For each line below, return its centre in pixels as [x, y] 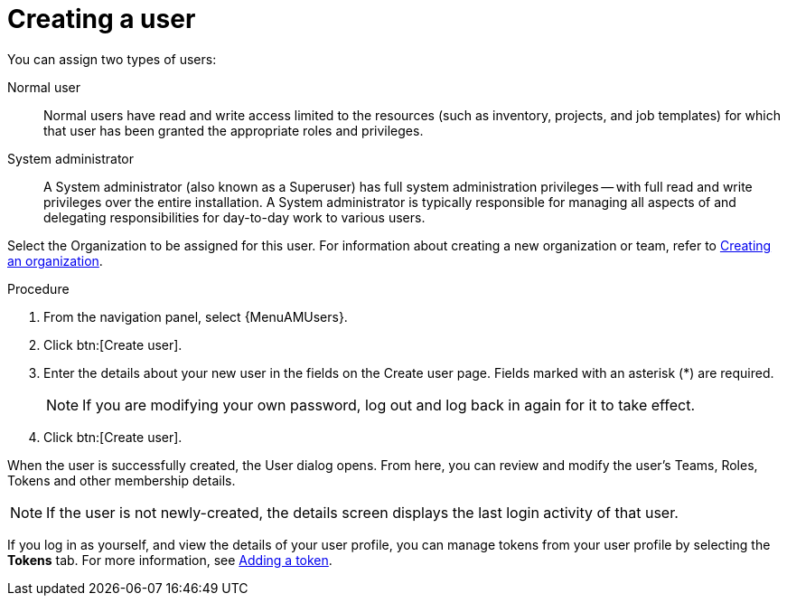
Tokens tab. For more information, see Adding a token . [170, 560]
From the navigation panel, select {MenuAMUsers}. [196, 316]
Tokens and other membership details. [122, 480]
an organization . [55, 260]
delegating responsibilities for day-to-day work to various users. [234, 217]
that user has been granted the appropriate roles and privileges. [234, 130]
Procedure [38, 288]
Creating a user [102, 19]
